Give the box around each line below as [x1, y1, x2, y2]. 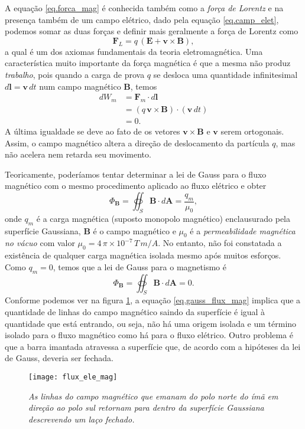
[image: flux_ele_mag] [28, 372, 118, 381]
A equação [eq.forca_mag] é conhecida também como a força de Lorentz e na [5, 2, 284, 14]
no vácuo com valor [5, 237, 75, 249]
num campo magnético [39, 80, 121, 92]
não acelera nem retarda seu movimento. [5, 148, 151, 161]
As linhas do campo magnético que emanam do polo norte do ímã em [28, 389, 278, 402]
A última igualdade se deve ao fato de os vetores [5, 125, 180, 137]
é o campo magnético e [93, 224, 176, 237]
